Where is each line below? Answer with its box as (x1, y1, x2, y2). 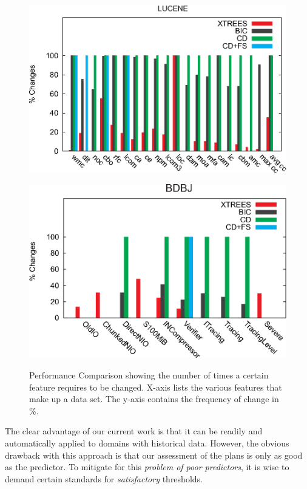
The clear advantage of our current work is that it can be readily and (5, 425, 263, 437)
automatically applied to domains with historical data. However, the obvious (5, 437, 289, 450)
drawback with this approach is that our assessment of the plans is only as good (5, 448, 303, 461)
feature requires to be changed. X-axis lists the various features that (29, 380, 282, 393)
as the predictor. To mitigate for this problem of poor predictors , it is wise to (5, 460, 289, 473)
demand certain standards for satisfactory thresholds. (5, 472, 203, 485)
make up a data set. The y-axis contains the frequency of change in (29, 392, 279, 405)
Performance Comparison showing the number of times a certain (29, 369, 269, 381)
